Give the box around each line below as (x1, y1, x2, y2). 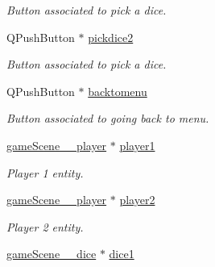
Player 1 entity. (6, 164, 84, 181)
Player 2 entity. (6, 218, 84, 235)
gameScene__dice (6, 245, 97, 262)
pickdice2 (88, 28, 134, 45)
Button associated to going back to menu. (6, 110, 209, 127)
